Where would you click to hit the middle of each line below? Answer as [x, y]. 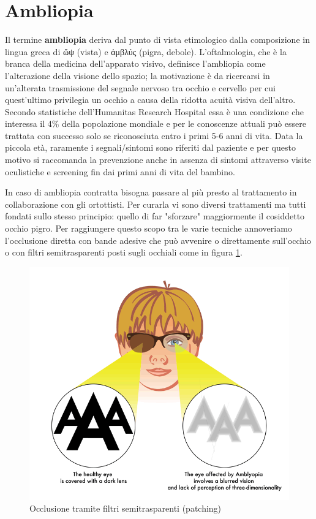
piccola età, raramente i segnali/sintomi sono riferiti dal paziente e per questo [150, 147]
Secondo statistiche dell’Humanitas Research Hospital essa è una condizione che [155, 111]
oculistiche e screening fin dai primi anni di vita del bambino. [120, 171]
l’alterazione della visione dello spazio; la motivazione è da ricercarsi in [137, 75]
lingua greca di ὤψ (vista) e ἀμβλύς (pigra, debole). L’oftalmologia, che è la [146, 51]
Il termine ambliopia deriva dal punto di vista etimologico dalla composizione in [157, 40]
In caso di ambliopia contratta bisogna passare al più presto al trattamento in [151, 192]
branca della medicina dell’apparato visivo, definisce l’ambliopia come [135, 63]
